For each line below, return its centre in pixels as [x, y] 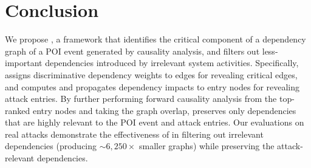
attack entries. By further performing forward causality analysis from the [141, 99]
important [24, 63]
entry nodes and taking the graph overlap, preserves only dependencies [164, 110]
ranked [18, 110]
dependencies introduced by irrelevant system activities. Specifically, [172, 63]
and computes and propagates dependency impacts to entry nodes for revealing [152, 86]
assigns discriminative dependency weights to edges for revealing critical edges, [151, 74]
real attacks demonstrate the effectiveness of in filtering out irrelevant [134, 134]
